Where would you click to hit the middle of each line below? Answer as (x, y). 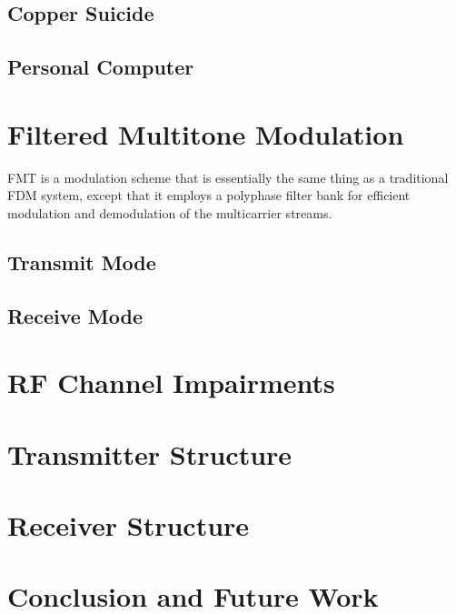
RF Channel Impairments (171, 382)
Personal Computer (101, 67)
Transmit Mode (82, 262)
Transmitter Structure (150, 453)
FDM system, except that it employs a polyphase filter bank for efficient (209, 195)
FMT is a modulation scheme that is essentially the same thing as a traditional (228, 177)
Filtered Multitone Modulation (206, 133)
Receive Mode (75, 315)
